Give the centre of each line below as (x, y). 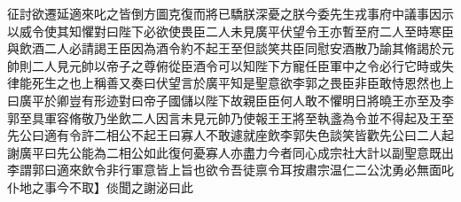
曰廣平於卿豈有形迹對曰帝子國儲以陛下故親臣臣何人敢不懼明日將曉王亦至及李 (230, 100)
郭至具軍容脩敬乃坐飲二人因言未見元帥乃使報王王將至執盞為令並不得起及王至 (230, 117)
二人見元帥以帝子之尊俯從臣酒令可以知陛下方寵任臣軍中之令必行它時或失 (242, 65)
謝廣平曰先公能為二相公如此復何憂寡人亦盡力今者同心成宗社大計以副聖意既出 (230, 152)
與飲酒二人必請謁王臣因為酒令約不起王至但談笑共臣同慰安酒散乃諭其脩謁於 (224, 48)
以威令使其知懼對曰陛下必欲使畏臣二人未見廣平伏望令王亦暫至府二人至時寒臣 (230, 31)
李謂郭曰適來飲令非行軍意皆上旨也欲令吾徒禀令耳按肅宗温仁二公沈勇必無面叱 (230, 170)
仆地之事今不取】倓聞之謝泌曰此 (100, 186)
